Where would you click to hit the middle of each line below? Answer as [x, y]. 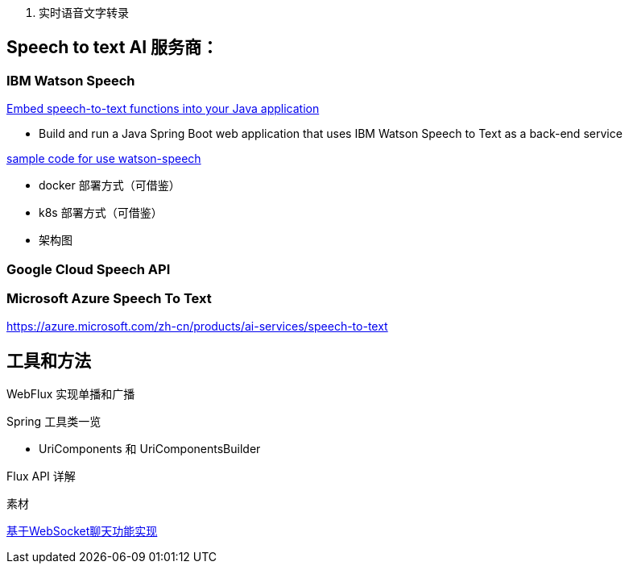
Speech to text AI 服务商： [113, 48]
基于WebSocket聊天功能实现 [82, 531]
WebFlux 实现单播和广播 [71, 394]
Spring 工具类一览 [54, 422]
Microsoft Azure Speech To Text [109, 298]
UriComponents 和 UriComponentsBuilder [150, 449]
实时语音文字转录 [84, 12]
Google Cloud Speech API [89, 269]
